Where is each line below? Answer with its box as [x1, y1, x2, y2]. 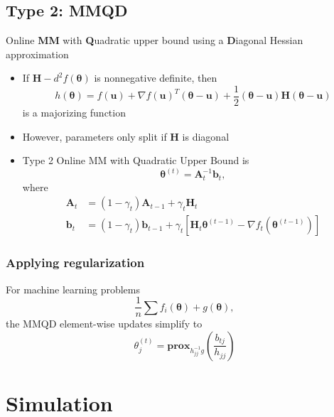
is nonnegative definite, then [94, 70, 217, 85]
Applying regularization [6, 254, 145, 271]
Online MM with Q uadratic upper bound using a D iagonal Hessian [6, 33, 303, 48]
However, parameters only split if [22, 129, 167, 143]
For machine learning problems [6, 281, 141, 296]
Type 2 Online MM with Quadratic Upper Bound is [22, 153, 249, 168]
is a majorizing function [22, 105, 126, 120]
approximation [6, 46, 69, 61]
